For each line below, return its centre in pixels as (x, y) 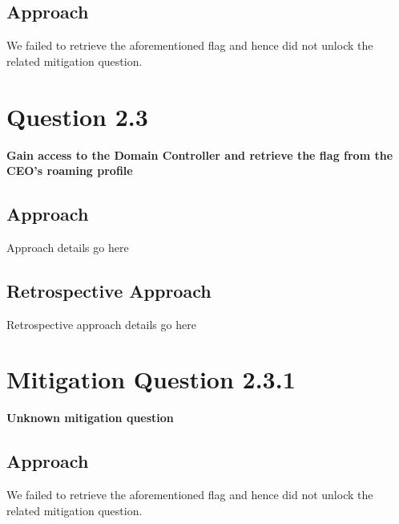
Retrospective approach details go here (101, 324)
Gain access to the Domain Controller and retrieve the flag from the (200, 154)
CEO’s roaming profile (70, 171)
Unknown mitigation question (90, 418)
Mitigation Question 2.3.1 (151, 379)
